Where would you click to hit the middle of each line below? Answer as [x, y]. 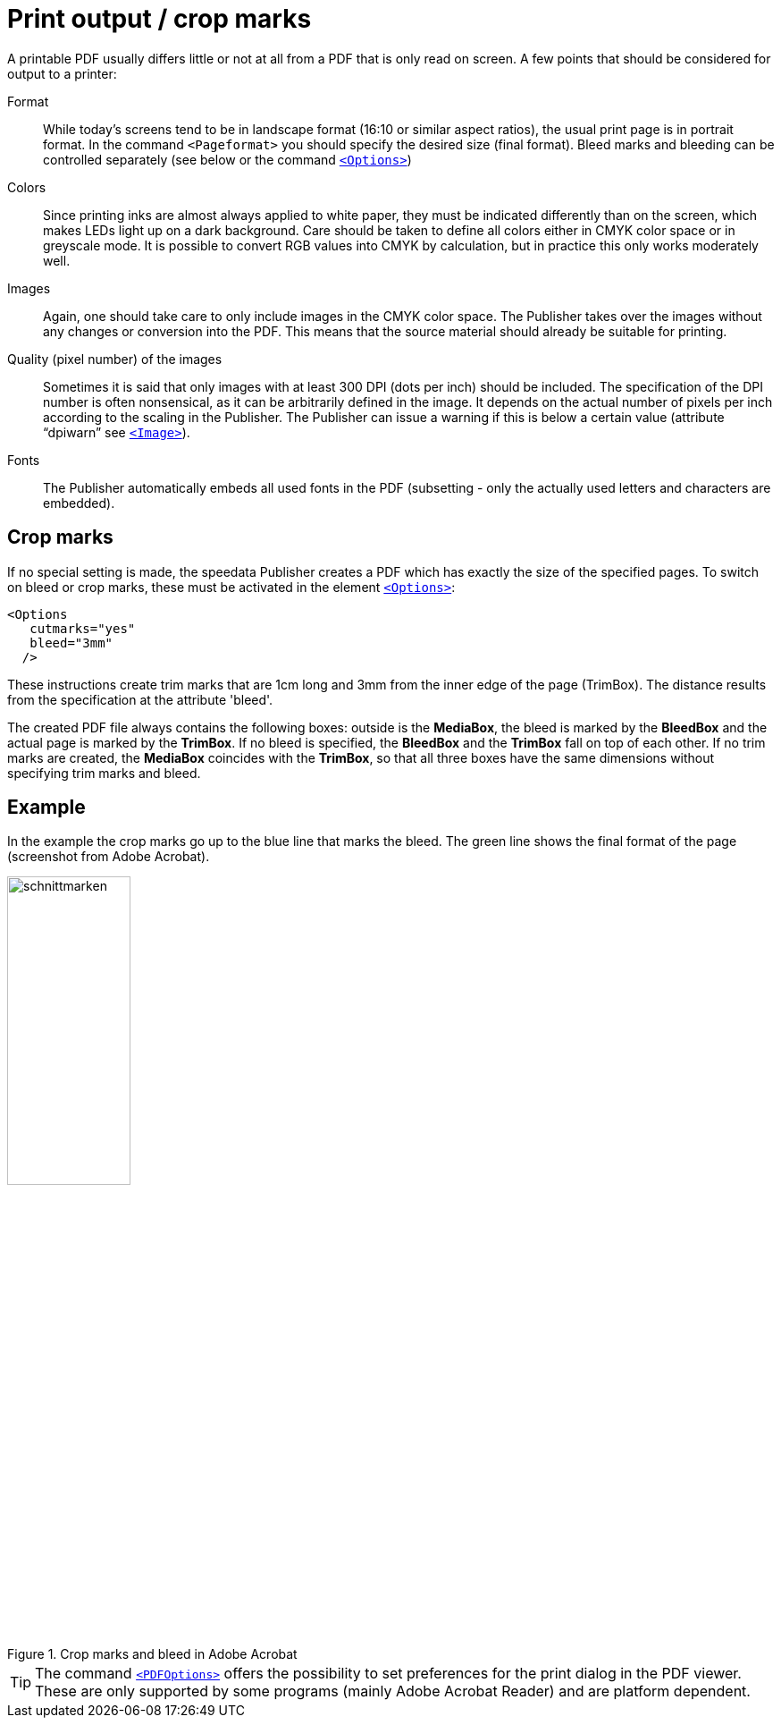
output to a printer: [62, 73]
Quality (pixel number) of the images [115, 359]
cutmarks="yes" [83, 628]
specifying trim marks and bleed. [104, 773]
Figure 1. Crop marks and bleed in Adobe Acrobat [152, 1654]
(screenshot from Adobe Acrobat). [109, 857]
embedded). [79, 503]
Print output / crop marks [160, 19]
